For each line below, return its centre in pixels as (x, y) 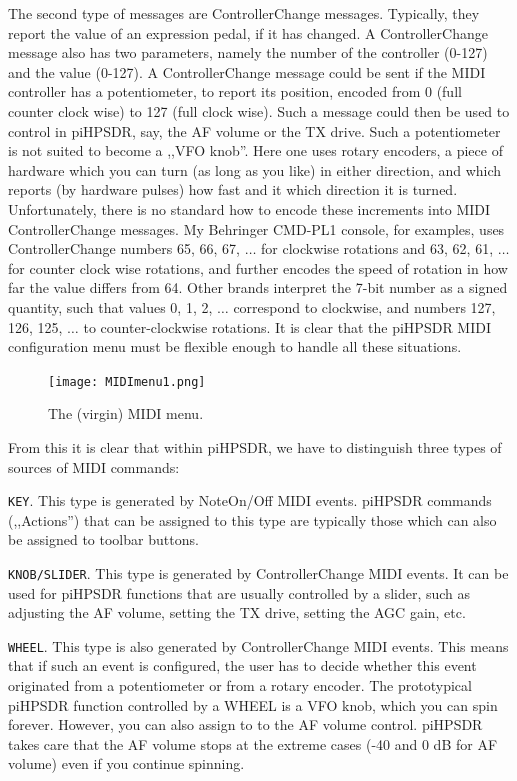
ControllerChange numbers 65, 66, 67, (124, 248)
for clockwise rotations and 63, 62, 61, (377, 248)
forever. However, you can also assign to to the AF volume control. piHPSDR (245, 724)
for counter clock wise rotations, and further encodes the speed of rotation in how (258, 267)
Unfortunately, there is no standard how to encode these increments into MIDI (249, 208)
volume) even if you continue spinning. (126, 763)
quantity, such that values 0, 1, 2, (110, 306)
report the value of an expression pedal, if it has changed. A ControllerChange (248, 32)
